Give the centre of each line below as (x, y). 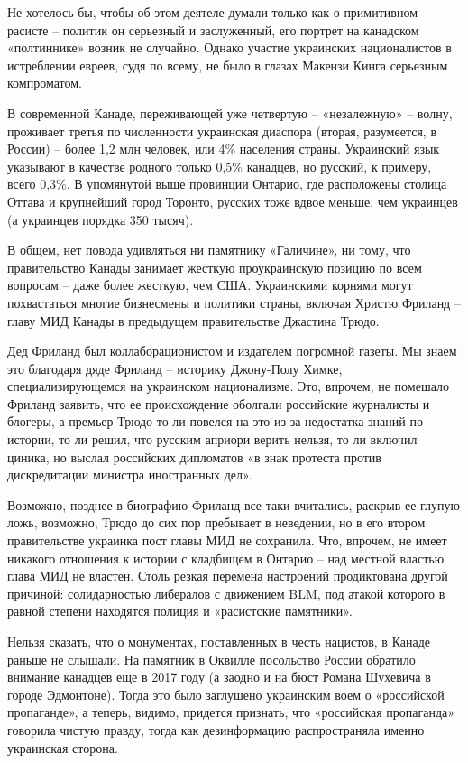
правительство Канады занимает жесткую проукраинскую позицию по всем (215, 267)
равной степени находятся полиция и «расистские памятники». (180, 611)
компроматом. (45, 83)
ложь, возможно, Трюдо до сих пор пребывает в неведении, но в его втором (216, 522)
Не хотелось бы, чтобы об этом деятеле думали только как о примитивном (213, 12)
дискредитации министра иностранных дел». (130, 475)
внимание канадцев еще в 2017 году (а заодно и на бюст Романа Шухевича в (219, 677)
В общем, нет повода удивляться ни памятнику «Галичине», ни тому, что (209, 250)
